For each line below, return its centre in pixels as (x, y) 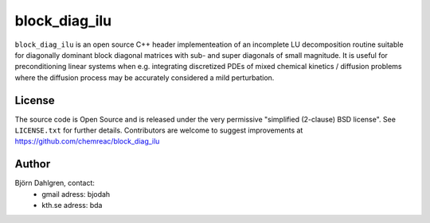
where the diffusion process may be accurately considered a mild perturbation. (145, 77)
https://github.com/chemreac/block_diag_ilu (87, 141)
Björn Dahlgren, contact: (55, 183)
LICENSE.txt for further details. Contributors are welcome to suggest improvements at (159, 130)
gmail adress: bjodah (76, 194)
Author (33, 164)
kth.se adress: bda (72, 206)
